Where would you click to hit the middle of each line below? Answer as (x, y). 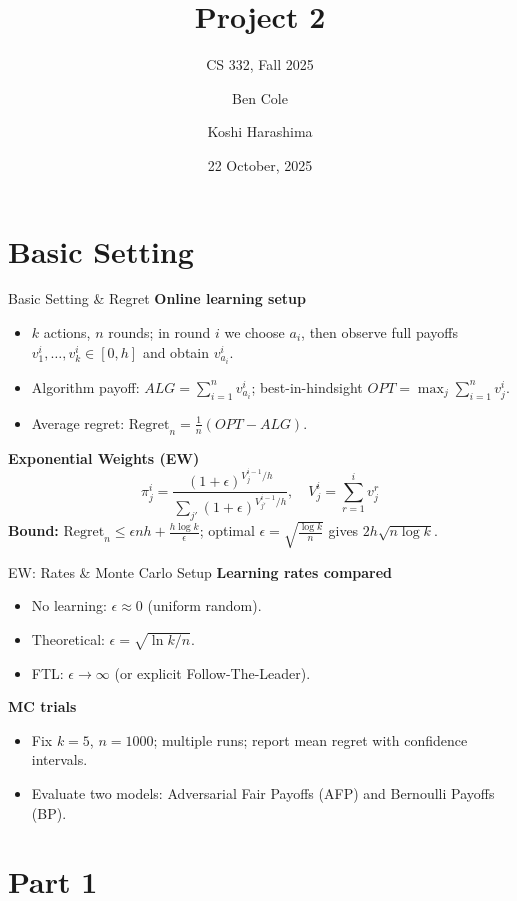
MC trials (42, 706)
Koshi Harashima (260, 131)
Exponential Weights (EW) (104, 457)
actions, (67, 332)
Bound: (33, 530)
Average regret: (78, 422)
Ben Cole (260, 97)
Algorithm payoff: (85, 386)
